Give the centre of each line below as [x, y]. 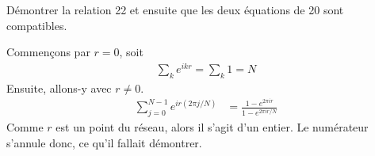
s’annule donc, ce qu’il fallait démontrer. [104, 142]
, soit [131, 52]
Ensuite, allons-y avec [59, 88]
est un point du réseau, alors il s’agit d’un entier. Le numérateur [212, 127]
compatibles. [37, 25]
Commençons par [48, 52]
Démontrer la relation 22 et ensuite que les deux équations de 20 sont [175, 10]
